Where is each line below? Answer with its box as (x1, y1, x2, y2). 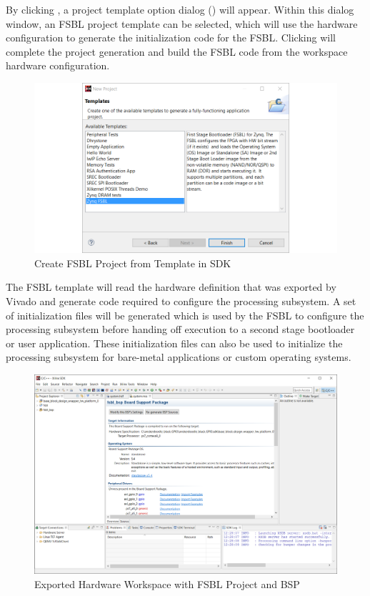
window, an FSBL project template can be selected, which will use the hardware (6, 16, 358, 31)
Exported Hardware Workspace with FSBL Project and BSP (34, 577, 300, 592)
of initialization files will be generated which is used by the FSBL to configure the (6, 307, 364, 322)
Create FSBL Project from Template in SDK (34, 255, 231, 270)
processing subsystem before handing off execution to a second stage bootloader (6, 322, 355, 337)
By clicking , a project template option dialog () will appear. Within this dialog (6, 2, 354, 16)
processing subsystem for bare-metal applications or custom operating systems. (6, 349, 351, 364)
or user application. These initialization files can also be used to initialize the (6, 335, 343, 350)
